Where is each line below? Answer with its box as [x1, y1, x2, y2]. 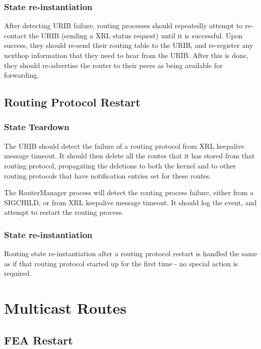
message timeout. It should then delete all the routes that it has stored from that [4, 150, 255, 161]
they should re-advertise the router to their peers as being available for [4, 60, 223, 70]
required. [4, 268, 32, 278]
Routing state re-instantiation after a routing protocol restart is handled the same [4, 248, 257, 259]
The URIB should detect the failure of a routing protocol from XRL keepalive [4, 140, 245, 151]
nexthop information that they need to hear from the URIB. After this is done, [4, 50, 248, 60]
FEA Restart [4, 332, 73, 347]
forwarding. [4, 70, 39, 80]
